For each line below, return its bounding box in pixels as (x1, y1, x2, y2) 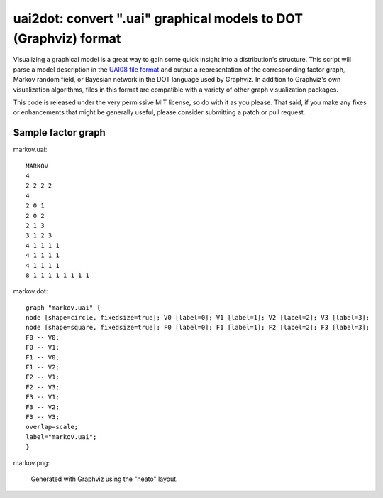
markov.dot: (13, 287, 48, 296)
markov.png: (13, 458, 50, 467)
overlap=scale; (26, 423, 79, 431)
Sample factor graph (13, 126, 106, 139)
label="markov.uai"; (26, 433, 97, 440)
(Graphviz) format (13, 31, 121, 46)
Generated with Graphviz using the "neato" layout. (30, 475, 178, 483)
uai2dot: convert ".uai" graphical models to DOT (13, 11, 304, 26)
